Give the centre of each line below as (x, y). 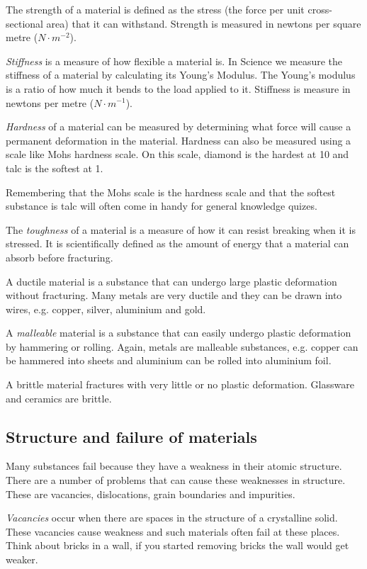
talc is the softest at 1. (55, 168)
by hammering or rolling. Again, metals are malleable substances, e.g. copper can (182, 346)
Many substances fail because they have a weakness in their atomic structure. (174, 466)
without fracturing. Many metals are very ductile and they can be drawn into (174, 295)
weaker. (22, 559)
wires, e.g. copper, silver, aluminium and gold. (106, 309)
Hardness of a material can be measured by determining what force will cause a (179, 126)
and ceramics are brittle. (59, 398)
